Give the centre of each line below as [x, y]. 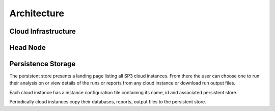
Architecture [37, 13]
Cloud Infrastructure [43, 31]
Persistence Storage [43, 64]
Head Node [28, 48]
